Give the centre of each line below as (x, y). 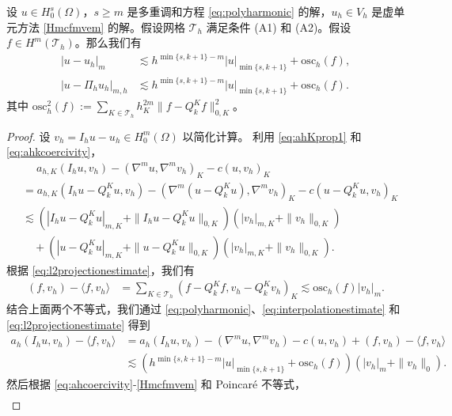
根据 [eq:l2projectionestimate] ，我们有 (101, 269)
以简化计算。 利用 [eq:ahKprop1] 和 (272, 136)
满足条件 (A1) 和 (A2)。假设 (279, 26)
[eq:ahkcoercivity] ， (54, 151)
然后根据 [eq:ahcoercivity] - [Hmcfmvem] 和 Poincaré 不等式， (156, 384)
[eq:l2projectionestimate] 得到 (78, 324)
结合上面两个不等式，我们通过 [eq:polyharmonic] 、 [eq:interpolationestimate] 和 (203, 308)
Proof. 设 (28, 136)
